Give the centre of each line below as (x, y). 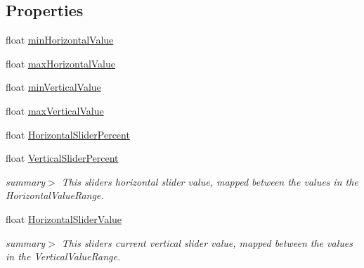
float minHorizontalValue (60, 40)
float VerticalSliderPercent (62, 158)
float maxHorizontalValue (61, 63)
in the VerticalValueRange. (63, 256)
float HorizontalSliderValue (64, 218)
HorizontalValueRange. (55, 195)
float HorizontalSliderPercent (68, 134)
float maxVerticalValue (55, 110)
